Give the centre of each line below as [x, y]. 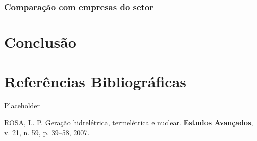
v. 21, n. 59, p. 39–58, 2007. [47, 132]
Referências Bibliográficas [95, 81]
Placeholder [22, 105]
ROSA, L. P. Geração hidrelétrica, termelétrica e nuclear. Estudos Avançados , [129, 122]
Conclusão [40, 42]
